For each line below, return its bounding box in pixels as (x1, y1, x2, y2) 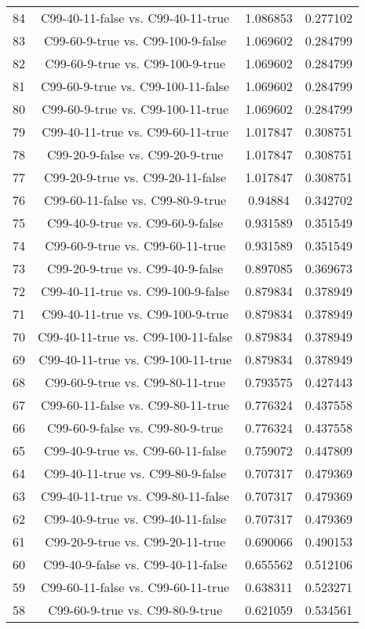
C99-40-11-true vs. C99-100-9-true (42, 305, 229, 323)
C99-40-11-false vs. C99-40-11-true (41, 9, 230, 27)
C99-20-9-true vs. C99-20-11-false (44, 168, 227, 186)
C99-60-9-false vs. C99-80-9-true (47, 419, 224, 437)
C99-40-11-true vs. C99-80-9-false (44, 464, 227, 482)
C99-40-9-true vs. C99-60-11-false (44, 441, 227, 459)
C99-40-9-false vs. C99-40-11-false (42, 555, 228, 573)
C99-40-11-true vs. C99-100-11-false (38, 327, 233, 346)
